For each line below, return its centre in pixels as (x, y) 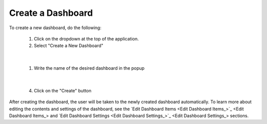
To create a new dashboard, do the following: (55, 28)
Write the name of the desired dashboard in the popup (89, 68)
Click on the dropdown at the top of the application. (86, 39)
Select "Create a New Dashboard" (69, 46)
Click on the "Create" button (63, 90)
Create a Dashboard (51, 13)
